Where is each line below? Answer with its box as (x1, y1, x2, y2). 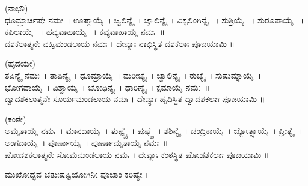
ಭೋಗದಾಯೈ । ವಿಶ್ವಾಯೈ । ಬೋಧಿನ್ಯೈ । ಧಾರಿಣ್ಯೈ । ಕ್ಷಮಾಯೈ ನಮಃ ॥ (5, 80, 210, 93)
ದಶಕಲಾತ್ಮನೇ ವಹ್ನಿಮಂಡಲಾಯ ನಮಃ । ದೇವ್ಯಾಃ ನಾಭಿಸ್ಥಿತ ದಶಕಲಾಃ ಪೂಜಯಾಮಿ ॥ (5, 37, 235, 49)
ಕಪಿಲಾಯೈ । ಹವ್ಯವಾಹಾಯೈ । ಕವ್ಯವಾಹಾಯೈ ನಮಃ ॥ (5, 25, 165, 38)
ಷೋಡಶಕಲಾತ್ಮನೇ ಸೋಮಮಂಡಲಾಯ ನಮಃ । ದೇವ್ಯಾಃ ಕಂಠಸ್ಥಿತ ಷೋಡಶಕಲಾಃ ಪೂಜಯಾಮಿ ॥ (5, 148, 269, 160)
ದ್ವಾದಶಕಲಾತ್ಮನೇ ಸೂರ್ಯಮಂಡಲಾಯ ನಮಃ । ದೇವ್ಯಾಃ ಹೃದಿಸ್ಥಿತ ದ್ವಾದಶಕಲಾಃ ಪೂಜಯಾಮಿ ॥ (5, 92, 265, 105)
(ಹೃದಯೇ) (5, 57, 35, 70)
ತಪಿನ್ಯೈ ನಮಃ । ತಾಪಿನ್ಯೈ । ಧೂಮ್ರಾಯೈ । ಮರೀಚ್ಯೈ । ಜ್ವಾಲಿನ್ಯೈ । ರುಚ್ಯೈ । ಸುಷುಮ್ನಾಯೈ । (5, 68, 262, 81)
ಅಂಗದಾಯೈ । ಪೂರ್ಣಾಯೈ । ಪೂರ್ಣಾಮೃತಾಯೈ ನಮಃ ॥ (5, 136, 168, 148)
